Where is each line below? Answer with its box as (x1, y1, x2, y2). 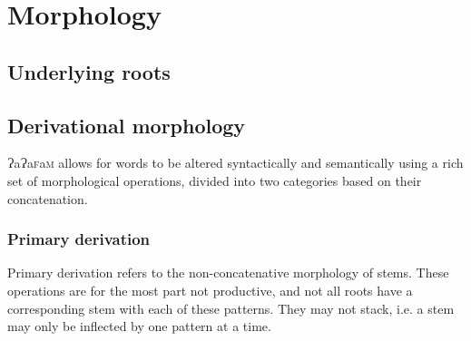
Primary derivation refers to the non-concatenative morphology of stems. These (7, 263, 449, 282)
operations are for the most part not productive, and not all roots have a (7, 280, 413, 299)
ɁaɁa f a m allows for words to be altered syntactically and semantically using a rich (7, 153, 464, 172)
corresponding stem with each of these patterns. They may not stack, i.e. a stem (7, 298, 455, 317)
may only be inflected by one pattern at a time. (7, 317, 271, 336)
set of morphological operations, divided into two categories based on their (7, 170, 422, 190)
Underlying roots (7, 57, 171, 85)
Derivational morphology (7, 111, 246, 139)
